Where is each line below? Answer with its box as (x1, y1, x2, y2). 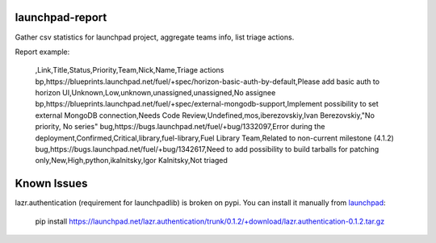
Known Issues (15, 177, 88, 191)
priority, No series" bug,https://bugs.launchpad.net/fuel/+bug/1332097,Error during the (35, 122, 325, 132)
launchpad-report (15, 10, 107, 24)
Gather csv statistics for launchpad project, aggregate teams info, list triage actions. (15, 32, 295, 42)
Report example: (15, 47, 70, 57)
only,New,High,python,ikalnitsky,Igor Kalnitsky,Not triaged (35, 156, 228, 165)
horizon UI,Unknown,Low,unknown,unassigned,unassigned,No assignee (35, 88, 276, 98)
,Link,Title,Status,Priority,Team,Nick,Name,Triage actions (35, 65, 224, 75)
